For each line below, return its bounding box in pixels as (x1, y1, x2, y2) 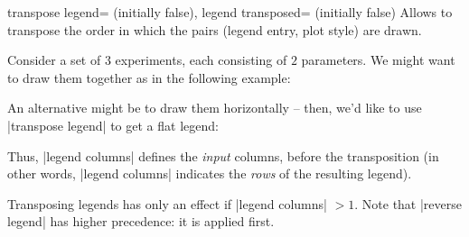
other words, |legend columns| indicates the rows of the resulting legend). (7, 164, 412, 183)
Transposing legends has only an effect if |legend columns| (7, 194, 327, 213)
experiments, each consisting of (115, 50, 287, 69)
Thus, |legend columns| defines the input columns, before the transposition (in (7, 146, 439, 165)
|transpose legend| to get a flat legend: (7, 115, 219, 134)
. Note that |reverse (354, 194, 462, 213)
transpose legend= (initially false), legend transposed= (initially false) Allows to (7, 3, 453, 21)
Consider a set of (7, 50, 101, 69)
